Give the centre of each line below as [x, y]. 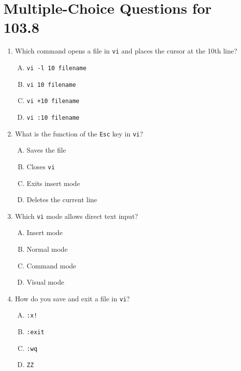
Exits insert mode [53, 183]
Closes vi [41, 166]
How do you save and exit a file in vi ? [72, 298]
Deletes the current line [62, 199]
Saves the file [46, 150]
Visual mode [45, 282]
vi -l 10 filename [57, 68]
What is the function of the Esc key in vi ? [79, 133]
